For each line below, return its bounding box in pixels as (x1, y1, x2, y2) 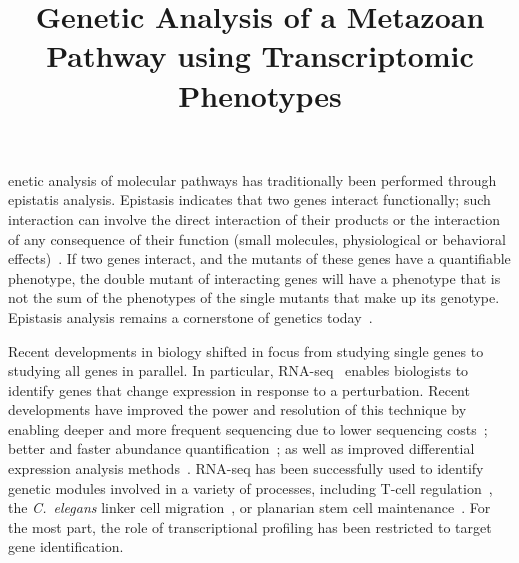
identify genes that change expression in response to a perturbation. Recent (8, 379, 470, 400)
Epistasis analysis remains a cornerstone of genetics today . (8, 306, 373, 327)
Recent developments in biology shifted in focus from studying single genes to (8, 340, 484, 361)
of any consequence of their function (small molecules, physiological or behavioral (8, 228, 506, 249)
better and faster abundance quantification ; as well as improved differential (8, 438, 475, 459)
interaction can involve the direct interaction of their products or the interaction (8, 208, 500, 229)
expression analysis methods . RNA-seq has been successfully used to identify (8, 458, 484, 479)
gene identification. (8, 536, 124, 557)
